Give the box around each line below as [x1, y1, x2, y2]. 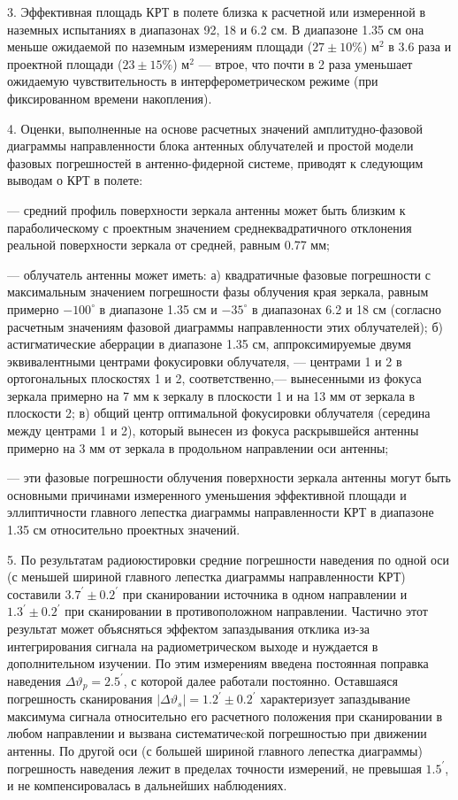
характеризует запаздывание [260, 689, 410, 708]
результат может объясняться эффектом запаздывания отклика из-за [7, 619, 370, 637]
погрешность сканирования [7, 689, 153, 708]
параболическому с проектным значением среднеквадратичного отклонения [7, 218, 412, 236]
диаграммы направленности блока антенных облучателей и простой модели [7, 136, 414, 155]
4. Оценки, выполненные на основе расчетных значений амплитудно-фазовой [7, 119, 424, 137]
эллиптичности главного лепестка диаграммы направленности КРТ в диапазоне [7, 503, 434, 521]
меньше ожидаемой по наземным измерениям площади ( [7, 37, 313, 56]
